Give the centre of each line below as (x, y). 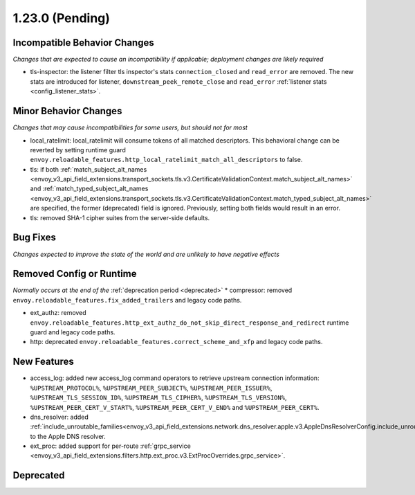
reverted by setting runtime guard (78, 150)
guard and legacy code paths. (73, 332)
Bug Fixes (35, 238)
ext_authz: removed (58, 313)
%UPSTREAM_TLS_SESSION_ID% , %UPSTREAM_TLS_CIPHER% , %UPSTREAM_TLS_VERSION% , (158, 397)
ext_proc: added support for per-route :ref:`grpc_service (111, 446)
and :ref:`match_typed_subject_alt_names (89, 189)
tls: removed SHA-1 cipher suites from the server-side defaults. (120, 217)
